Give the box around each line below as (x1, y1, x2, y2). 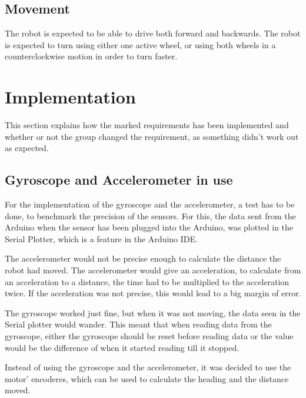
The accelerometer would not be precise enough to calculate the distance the (5, 252, 281, 265)
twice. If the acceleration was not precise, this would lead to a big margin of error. (5, 287, 301, 299)
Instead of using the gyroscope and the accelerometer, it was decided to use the (5, 361, 291, 373)
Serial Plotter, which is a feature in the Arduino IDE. (5, 232, 198, 245)
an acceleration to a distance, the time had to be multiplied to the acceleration (5, 275, 290, 287)
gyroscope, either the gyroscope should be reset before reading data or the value (5, 330, 294, 342)
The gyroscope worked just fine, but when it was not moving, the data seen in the (5, 306, 301, 319)
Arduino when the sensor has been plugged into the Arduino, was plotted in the (5, 221, 294, 233)
